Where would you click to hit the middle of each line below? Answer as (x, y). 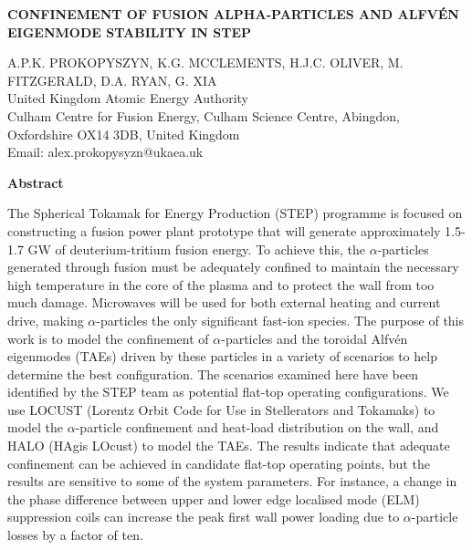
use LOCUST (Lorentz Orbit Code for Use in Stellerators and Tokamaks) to (221, 409)
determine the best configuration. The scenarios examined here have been (213, 374)
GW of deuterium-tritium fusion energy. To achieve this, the (196, 249)
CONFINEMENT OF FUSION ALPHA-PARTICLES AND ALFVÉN (233, 14)
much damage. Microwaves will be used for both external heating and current (224, 302)
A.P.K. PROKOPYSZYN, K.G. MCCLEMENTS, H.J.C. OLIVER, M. (205, 62)
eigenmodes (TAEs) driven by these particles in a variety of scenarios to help (222, 356)
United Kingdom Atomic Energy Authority (128, 98)
